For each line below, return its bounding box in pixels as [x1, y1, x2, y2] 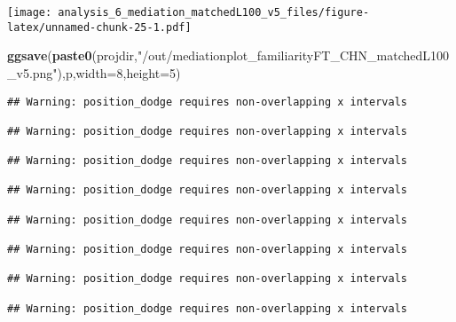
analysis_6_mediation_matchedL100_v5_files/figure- [58, 6, 370, 19]
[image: [7, 6, 52, 19]
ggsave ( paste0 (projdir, [7, 46, 138, 65]
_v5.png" [7, 63, 58, 82]
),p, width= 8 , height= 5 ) [57, 63, 181, 82]
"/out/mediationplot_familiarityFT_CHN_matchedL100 [138, 46, 450, 65]
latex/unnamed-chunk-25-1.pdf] [7, 20, 192, 34]
